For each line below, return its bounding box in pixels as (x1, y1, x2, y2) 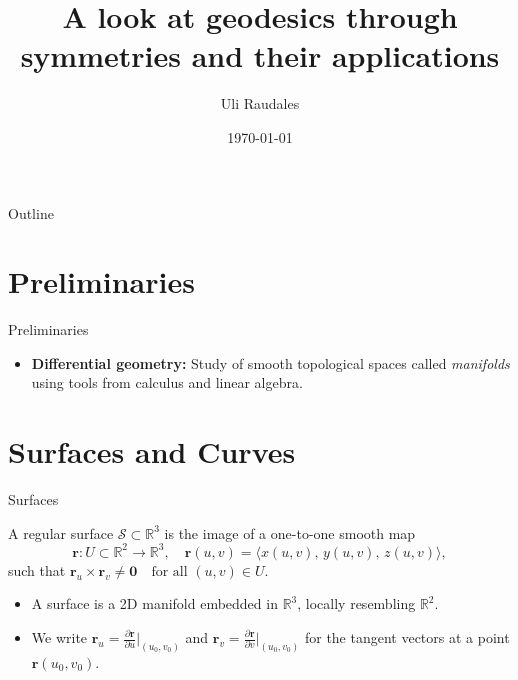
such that (8, 559, 66, 580)
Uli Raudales (220, 93, 300, 114)
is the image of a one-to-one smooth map (164, 522, 416, 543)
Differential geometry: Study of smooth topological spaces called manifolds (31, 352, 510, 373)
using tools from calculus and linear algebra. (31, 372, 303, 393)
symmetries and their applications (20, 35, 500, 76)
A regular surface (8, 522, 114, 543)
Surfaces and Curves (8, 431, 296, 472)
